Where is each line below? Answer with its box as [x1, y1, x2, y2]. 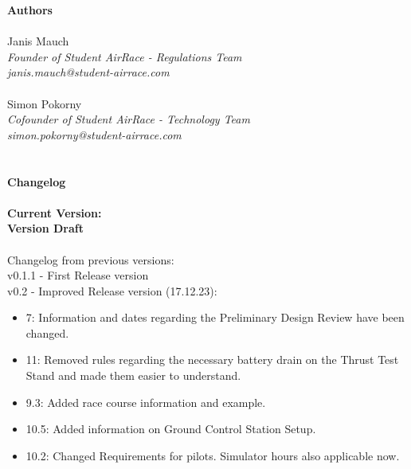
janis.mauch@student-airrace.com [7, 64, 170, 80]
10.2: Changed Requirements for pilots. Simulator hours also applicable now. [25, 447, 400, 463]
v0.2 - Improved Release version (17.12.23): [7, 282, 217, 299]
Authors [7, 2, 53, 18]
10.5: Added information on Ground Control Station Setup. [25, 420, 316, 437]
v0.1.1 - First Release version [7, 267, 149, 283]
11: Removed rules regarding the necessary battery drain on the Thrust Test [25, 351, 399, 368]
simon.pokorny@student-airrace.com [7, 126, 182, 143]
